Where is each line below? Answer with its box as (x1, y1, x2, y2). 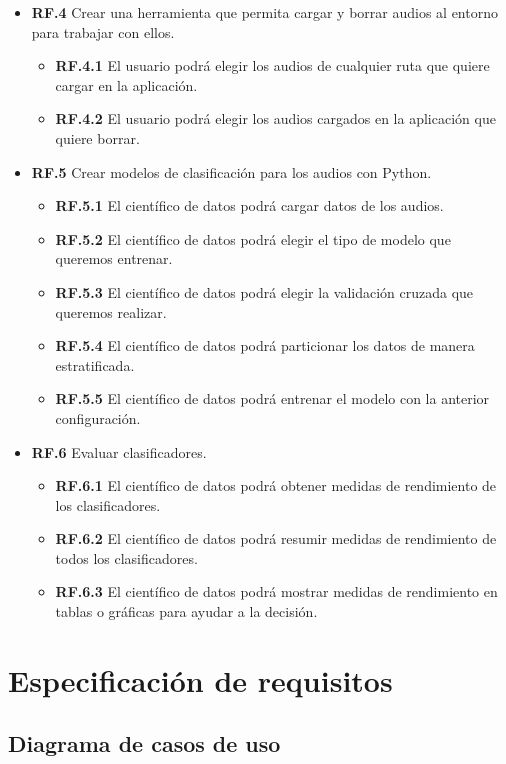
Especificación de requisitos (8, 659, 393, 700)
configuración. (55, 407, 141, 428)
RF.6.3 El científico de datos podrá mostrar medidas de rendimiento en (55, 581, 498, 602)
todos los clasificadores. (55, 547, 198, 568)
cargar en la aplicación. (55, 74, 198, 95)
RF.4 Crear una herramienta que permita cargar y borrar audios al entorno (31, 2, 498, 22)
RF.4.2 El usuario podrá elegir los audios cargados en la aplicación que (55, 108, 496, 129)
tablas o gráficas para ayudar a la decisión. (55, 601, 318, 622)
